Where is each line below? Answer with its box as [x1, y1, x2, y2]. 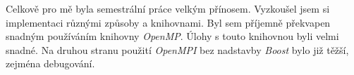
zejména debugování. [6, 56, 95, 71]
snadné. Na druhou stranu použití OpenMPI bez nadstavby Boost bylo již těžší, [6, 42, 349, 57]
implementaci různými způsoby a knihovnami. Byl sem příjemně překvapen [6, 15, 331, 29]
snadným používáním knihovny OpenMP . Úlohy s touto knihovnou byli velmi [6, 29, 339, 43]
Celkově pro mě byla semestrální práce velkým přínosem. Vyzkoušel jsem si [6, 1, 330, 15]
